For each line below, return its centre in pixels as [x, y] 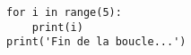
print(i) [57, 27]
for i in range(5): [64, 12]
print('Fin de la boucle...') [96, 42]
